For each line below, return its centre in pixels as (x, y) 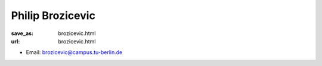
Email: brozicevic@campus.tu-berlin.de (74, 52)
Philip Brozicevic (53, 15)
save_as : (22, 33)
